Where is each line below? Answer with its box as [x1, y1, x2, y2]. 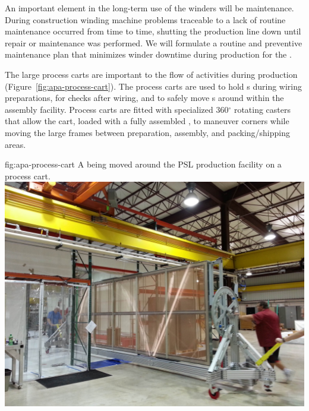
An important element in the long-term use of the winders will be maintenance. [5, 2, 294, 14]
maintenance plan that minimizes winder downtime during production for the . [5, 48, 292, 61]
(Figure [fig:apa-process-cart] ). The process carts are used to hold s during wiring [5, 80, 302, 92]
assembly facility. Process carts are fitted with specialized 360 [5, 103, 229, 115]
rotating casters [234, 103, 291, 115]
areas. [5, 138, 26, 150]
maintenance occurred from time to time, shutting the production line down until [5, 25, 301, 37]
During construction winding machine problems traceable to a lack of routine [5, 13, 286, 26]
